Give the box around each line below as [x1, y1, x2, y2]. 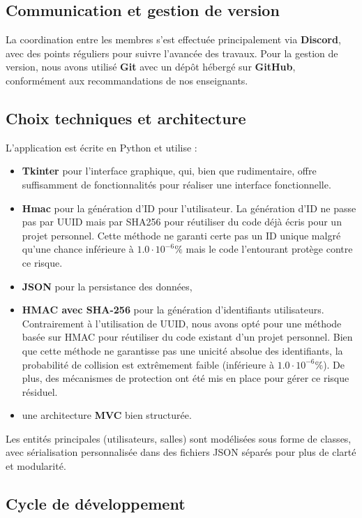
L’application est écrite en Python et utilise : [6, 140, 197, 154]
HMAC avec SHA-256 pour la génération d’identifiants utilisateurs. [22, 302, 324, 317]
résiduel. [22, 384, 58, 399]
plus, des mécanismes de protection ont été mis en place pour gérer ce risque [22, 371, 349, 385]
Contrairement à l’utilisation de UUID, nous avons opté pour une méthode [22, 316, 342, 330]
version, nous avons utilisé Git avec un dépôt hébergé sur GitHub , [6, 59, 296, 74]
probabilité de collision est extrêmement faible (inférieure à [22, 357, 274, 371]
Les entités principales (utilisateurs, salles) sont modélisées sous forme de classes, [6, 431, 352, 445]
